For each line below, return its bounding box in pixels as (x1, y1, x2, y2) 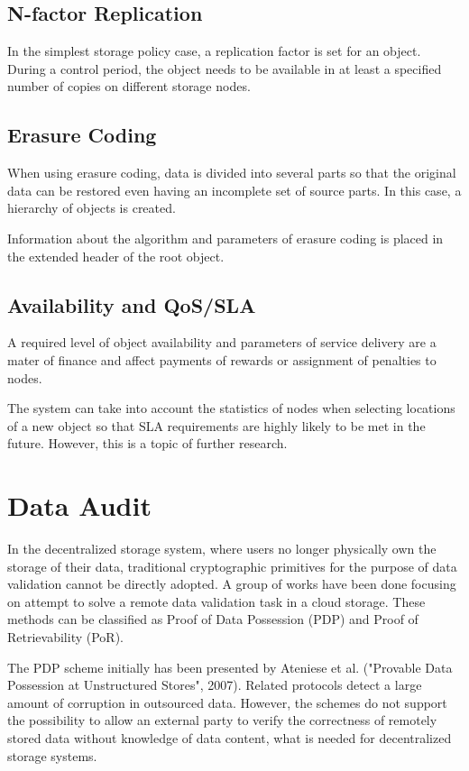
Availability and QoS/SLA (7, 290, 256, 318)
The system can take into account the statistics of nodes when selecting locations (7, 399, 455, 418)
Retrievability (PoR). (7, 628, 124, 647)
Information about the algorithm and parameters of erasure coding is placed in (7, 228, 444, 247)
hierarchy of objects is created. (7, 198, 176, 217)
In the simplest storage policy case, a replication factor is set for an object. (7, 41, 421, 60)
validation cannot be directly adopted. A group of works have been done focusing (7, 574, 456, 593)
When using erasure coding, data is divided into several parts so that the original (7, 163, 456, 182)
